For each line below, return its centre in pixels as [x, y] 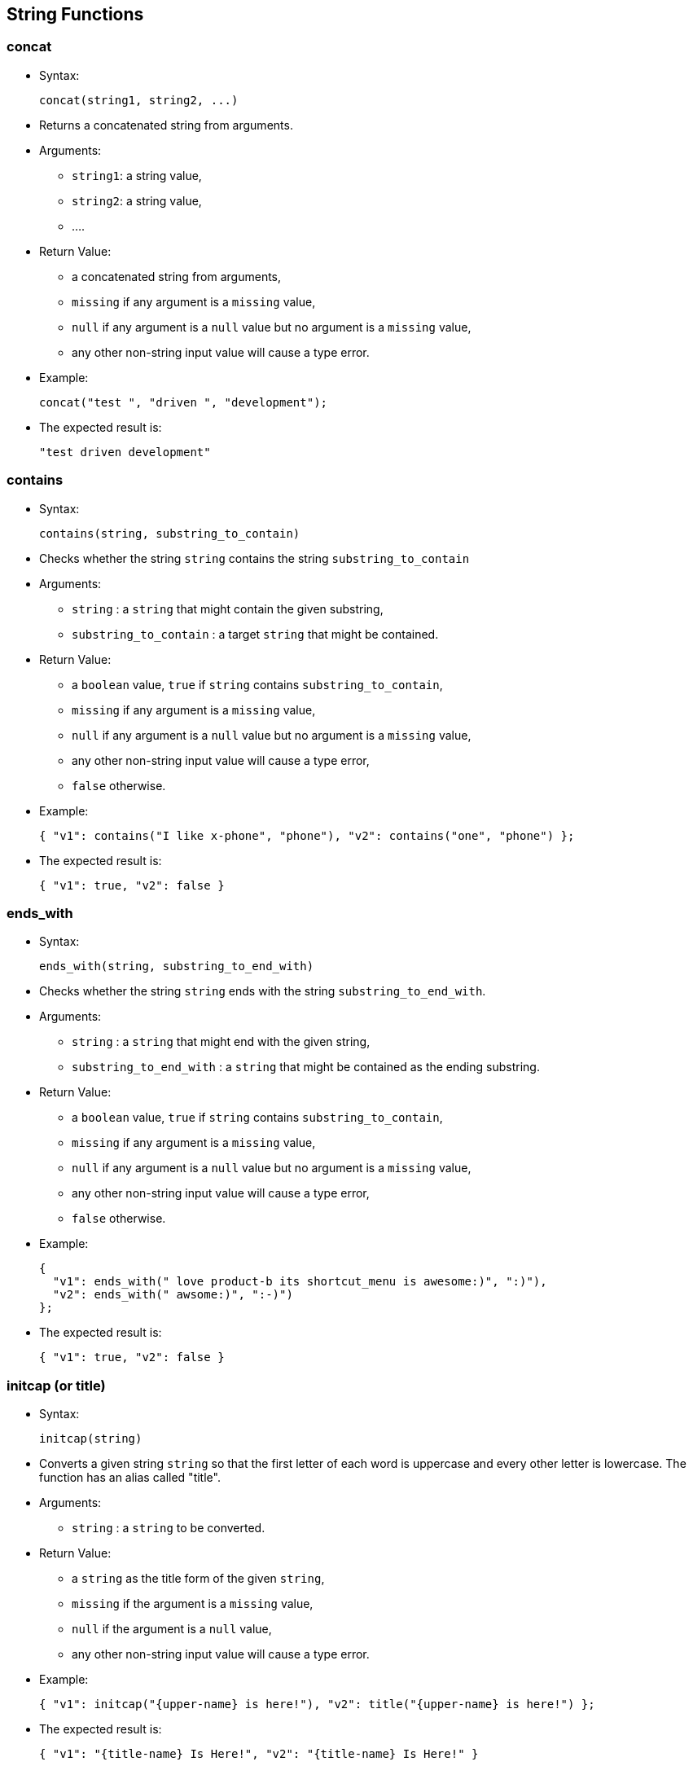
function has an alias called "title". [130, 1478]
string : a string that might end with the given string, [221, 1042]
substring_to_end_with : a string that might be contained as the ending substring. [306, 1067]
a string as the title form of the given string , [198, 1579]
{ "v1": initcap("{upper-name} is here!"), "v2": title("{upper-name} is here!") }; [317, 1704]
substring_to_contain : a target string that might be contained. [255, 634]
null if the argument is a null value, [172, 1629]
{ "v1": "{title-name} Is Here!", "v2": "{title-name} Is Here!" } [259, 1754]
